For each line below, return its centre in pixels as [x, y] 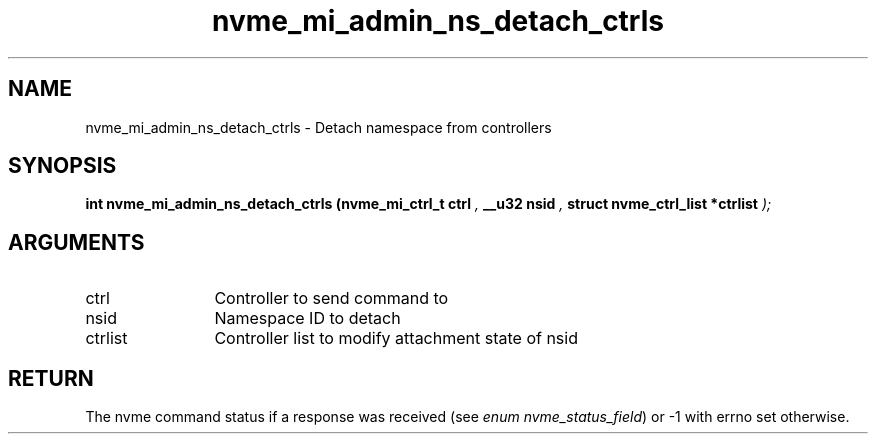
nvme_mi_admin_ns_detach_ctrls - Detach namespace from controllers [318, 127]
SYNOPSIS [62, 166]
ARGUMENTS [76, 242]
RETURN [51, 378]
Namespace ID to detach [307, 318]
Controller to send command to [331, 298]
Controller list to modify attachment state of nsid [396, 338]
